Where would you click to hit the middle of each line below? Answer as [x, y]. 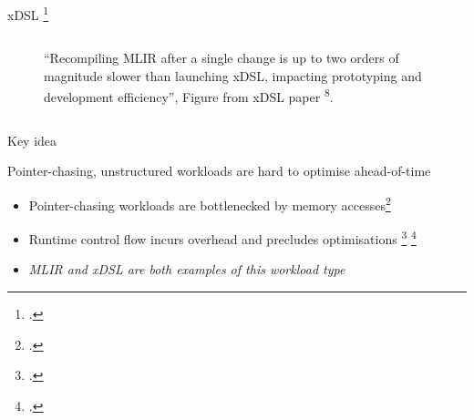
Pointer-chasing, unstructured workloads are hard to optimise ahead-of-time [219, 171]
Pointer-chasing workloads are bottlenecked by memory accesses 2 [210, 203]
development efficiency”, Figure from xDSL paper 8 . [189, 96]
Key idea [32, 140]
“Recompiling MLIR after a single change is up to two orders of [222, 58]
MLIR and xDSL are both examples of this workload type [187, 269]
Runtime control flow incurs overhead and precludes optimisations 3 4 [222, 237]
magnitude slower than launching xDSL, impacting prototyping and [233, 75]
